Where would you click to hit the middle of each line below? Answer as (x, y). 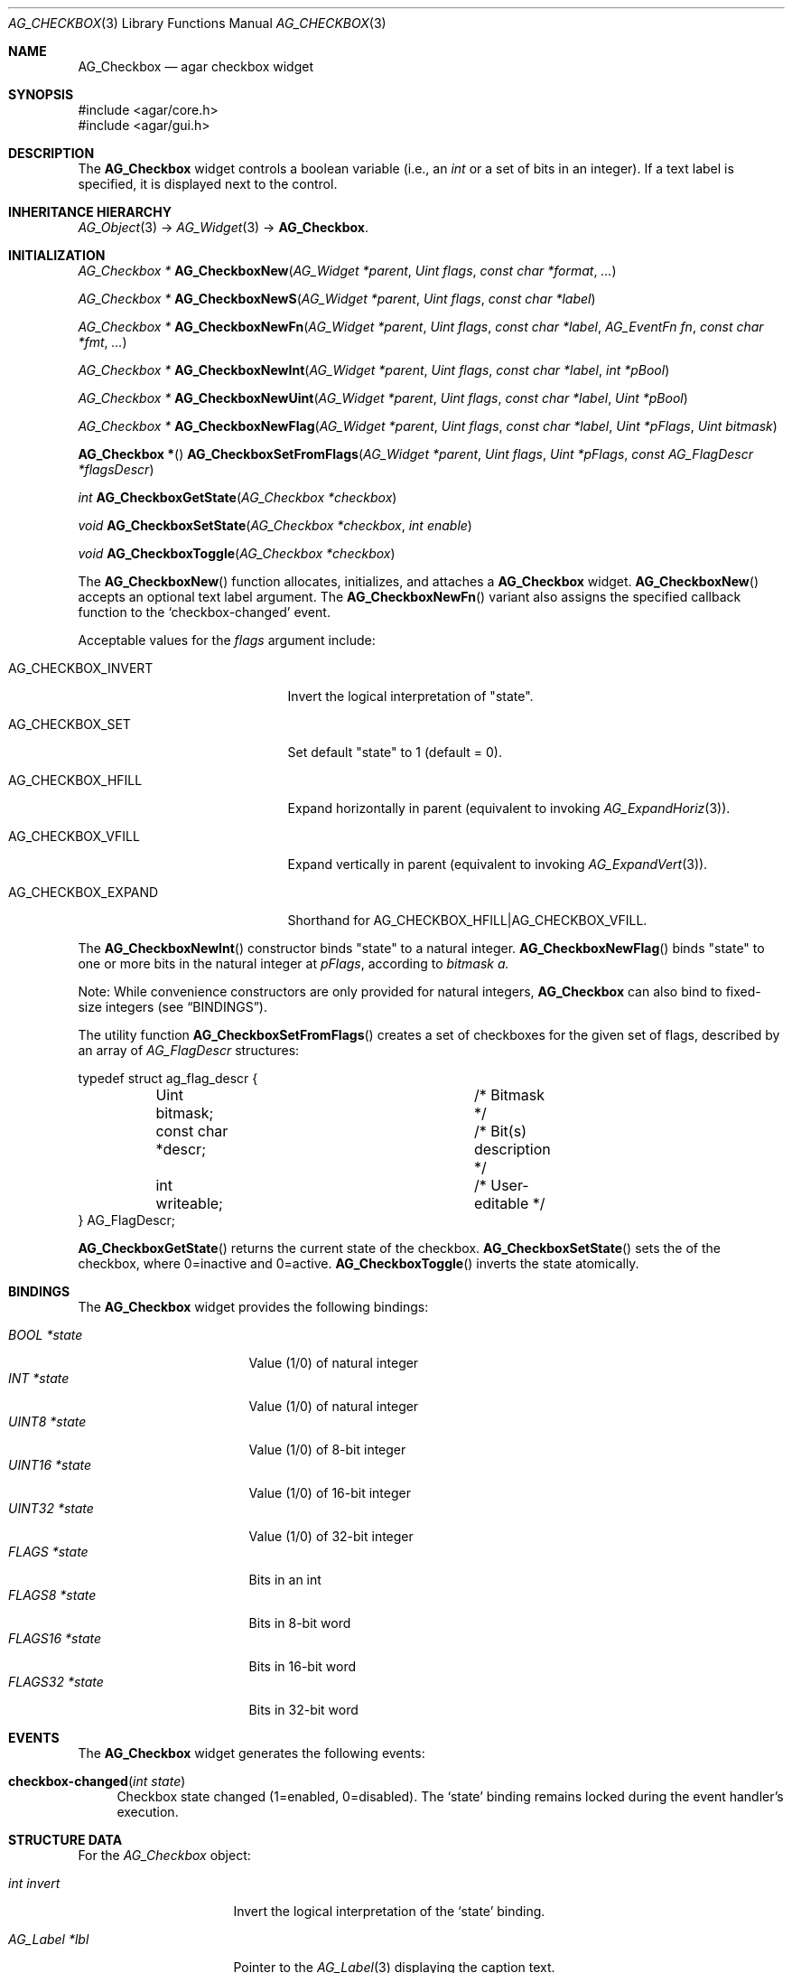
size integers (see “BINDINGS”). (172, 1007)
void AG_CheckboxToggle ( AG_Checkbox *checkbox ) (237, 553)
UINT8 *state (47, 1421)
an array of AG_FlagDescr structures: (189, 1050)
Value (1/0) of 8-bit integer (327, 1449)
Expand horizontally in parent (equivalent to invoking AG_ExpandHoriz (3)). (509, 808)
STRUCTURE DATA (65, 1840)
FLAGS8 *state (52, 1595)
